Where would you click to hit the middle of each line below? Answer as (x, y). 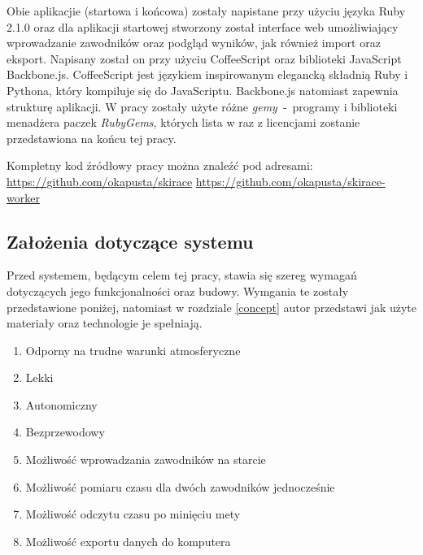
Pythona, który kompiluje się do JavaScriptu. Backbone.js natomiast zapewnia (203, 90)
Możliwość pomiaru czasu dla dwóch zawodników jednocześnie (180, 486)
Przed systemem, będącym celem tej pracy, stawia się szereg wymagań (182, 275)
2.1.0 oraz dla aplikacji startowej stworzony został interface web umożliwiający (203, 26)
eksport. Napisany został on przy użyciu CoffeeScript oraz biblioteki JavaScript (204, 58)
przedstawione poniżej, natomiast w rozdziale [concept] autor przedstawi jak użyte (211, 307)
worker (23, 197)
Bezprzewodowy (65, 432)
